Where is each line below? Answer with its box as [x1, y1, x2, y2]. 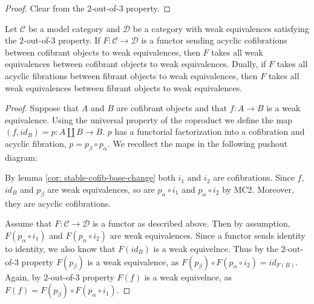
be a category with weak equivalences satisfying [132, 22, 309, 34]
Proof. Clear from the [5, 2, 85, 14]
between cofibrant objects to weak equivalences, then [5, 45, 200, 58]
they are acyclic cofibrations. [5, 196, 111, 209]
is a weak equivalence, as [87, 255, 179, 268]
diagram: [5, 150, 38, 163]
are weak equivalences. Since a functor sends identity [110, 228, 306, 241]
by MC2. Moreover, [222, 183, 294, 195]
